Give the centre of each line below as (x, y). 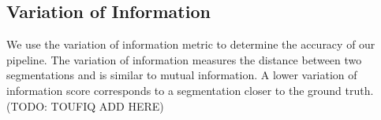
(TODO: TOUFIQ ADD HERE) (85, 105)
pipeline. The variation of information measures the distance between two (184, 59)
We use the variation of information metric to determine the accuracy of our (191, 44)
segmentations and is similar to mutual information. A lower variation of (182, 75)
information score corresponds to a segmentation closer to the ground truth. (190, 90)
